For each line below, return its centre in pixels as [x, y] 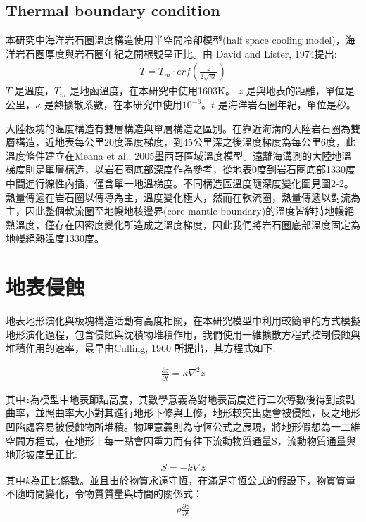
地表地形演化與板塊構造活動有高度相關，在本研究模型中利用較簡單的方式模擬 [183, 320]
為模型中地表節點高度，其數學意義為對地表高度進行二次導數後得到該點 [193, 399]
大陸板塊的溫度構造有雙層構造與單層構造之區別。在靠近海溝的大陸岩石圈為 [178, 128]
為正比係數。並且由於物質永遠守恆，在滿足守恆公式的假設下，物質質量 [193, 479]
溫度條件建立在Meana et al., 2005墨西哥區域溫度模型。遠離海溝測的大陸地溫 [179, 155]
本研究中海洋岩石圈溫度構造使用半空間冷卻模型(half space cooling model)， [176, 40]
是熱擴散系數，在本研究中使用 [113, 104]
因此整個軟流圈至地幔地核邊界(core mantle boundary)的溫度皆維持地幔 [185, 211]
